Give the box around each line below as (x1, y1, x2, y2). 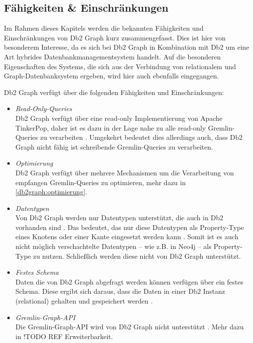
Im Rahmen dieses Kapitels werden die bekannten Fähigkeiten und (4, 23, 204, 33)
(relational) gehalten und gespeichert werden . (15, 296, 153, 306)
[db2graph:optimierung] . (15, 187, 87, 197)
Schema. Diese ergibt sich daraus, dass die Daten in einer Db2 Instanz (15, 286, 225, 296)
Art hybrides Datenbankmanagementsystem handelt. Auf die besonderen (4, 51, 221, 61)
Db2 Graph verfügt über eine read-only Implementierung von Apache (15, 113, 223, 123)
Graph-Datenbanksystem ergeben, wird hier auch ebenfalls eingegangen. (4, 71, 219, 81)
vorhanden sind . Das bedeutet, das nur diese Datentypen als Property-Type (15, 222, 244, 232)
